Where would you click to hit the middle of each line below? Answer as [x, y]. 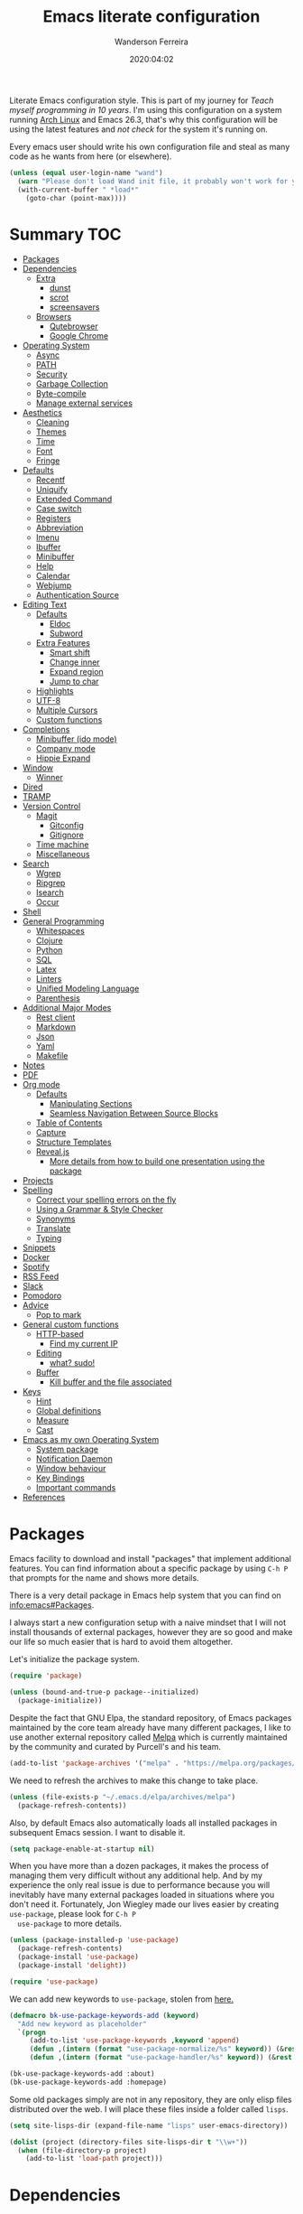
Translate [53, 1228]
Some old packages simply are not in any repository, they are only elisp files [151, 2099]
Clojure [49, 940]
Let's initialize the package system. [74, 1659]
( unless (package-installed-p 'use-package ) [94, 1940]
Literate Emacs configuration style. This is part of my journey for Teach [142, 100]
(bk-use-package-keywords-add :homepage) [88, 2082]
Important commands [76, 1488]
